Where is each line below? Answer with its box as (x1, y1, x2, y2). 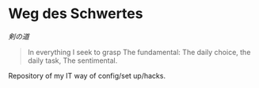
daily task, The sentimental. (27, 56, 118, 65)
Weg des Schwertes (8, 5, 143, 23)
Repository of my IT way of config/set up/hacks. (8, 71, 166, 80)
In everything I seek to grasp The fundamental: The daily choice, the (27, 47, 251, 57)
